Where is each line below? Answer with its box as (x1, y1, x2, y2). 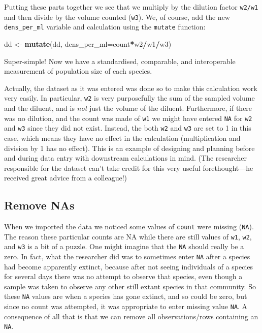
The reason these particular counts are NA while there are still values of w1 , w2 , (4, 231, 252, 241)
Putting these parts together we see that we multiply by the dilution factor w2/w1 (4, 2, 258, 12)
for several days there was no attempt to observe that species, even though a (4, 271, 243, 282)
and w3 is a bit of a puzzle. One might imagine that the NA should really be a (4, 241, 244, 252)
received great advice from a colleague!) (4, 172, 127, 183)
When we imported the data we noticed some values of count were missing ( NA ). (4, 221, 254, 232)
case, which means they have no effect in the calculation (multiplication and (4, 132, 241, 143)
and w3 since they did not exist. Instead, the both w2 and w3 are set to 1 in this (4, 123, 251, 133)
